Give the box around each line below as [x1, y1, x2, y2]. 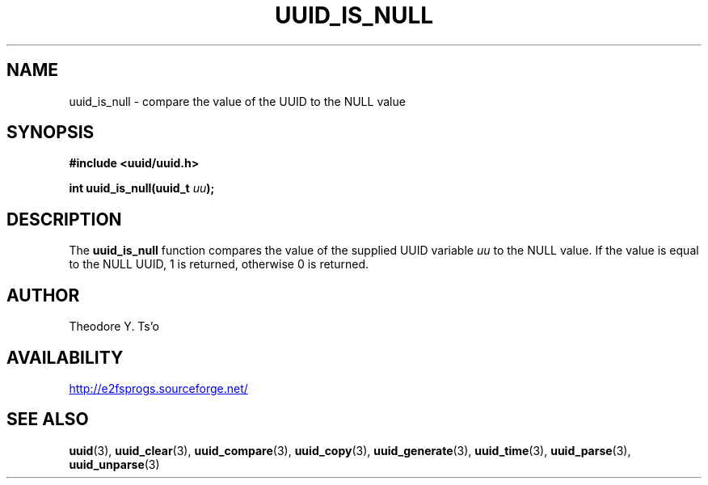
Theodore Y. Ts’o [69, 319, 159, 334]
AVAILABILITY [6, 347, 124, 368]
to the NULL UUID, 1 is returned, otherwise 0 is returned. [69, 257, 369, 272]
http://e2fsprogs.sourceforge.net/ [69, 381, 248, 395]
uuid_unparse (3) [69, 457, 160, 471]
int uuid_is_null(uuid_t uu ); [69, 181, 215, 196]
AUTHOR [6, 285, 80, 306]
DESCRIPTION [6, 209, 122, 230]
